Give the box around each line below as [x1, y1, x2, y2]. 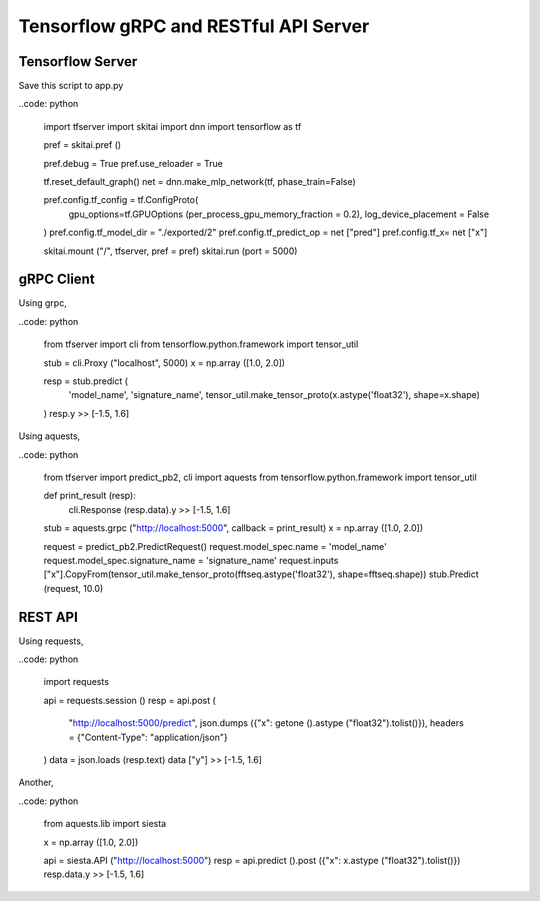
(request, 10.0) [43, 582, 104, 594]
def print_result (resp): [43, 490, 137, 502]
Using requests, [18, 635, 84, 647]
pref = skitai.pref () [43, 139, 122, 151]
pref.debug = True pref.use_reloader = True [43, 157, 224, 169]
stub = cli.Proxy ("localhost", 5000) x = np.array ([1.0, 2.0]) [43, 356, 285, 369]
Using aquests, [18, 430, 81, 442]
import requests [43, 676, 110, 688]
